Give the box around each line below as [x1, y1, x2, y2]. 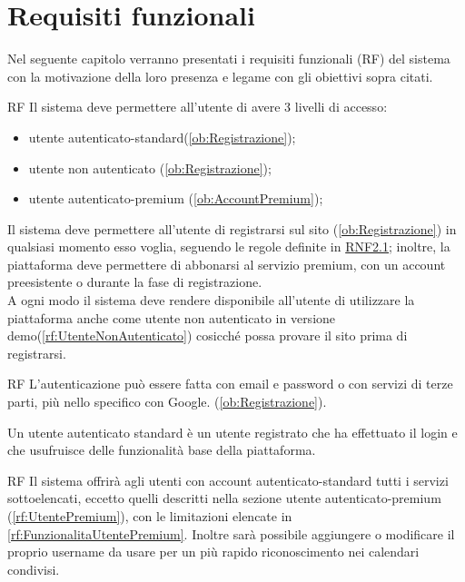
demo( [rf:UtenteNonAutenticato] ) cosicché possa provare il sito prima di [7, 326, 408, 345]
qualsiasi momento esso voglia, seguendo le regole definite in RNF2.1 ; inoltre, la [7, 237, 450, 256]
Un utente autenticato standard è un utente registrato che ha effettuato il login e [7, 422, 458, 441]
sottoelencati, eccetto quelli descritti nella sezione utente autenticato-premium [7, 488, 441, 508]
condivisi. [7, 559, 60, 578]
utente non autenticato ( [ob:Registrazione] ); [28, 158, 272, 177]
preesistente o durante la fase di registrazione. [7, 272, 262, 291]
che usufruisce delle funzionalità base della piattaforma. [7, 440, 316, 459]
